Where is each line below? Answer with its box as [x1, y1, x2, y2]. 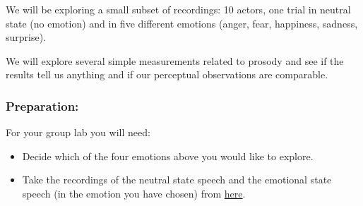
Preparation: [6, 97, 79, 114]
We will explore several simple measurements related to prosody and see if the [6, 53, 344, 68]
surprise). [6, 30, 47, 44]
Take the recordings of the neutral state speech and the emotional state [22, 172, 332, 187]
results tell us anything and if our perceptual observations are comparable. [6, 67, 328, 82]
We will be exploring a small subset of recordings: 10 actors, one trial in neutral [6, 2, 351, 16]
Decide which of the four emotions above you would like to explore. [22, 148, 314, 163]
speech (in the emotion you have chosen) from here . [22, 186, 246, 200]
